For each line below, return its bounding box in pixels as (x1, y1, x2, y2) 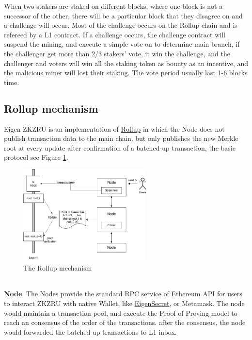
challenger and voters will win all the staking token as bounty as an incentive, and (4, 58, 248, 68)
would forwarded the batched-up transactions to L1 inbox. (4, 326, 177, 337)
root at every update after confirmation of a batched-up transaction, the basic (4, 142, 236, 153)
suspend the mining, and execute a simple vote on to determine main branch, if (4, 39, 240, 49)
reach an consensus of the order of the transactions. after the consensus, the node (4, 317, 246, 327)
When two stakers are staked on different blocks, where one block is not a (4, 1, 223, 11)
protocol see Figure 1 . (4, 152, 68, 162)
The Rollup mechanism (23, 263, 92, 273)
